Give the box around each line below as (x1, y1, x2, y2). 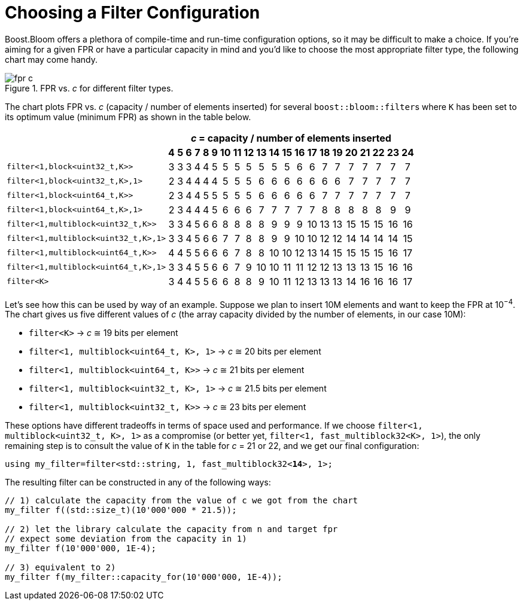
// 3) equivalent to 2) (5, 563, 116, 573)
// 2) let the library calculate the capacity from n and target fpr (5, 524, 338, 534)
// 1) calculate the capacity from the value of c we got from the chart (5, 496, 358, 506)
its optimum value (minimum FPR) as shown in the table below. (5, 111, 251, 122)
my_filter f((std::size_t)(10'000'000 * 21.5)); (5, 505, 237, 515)
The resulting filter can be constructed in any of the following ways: (5, 477, 271, 488)
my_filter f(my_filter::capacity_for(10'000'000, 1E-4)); (5, 572, 282, 582)
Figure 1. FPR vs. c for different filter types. (5, 82, 174, 93)
